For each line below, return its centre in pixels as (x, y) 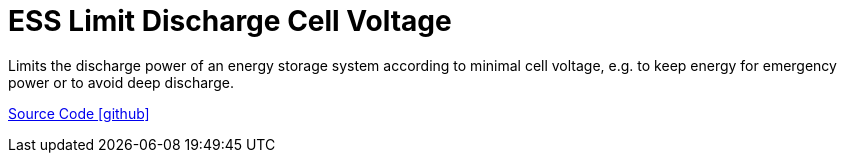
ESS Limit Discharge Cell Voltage (230, 21)
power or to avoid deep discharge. (121, 82)
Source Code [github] (79, 113)
